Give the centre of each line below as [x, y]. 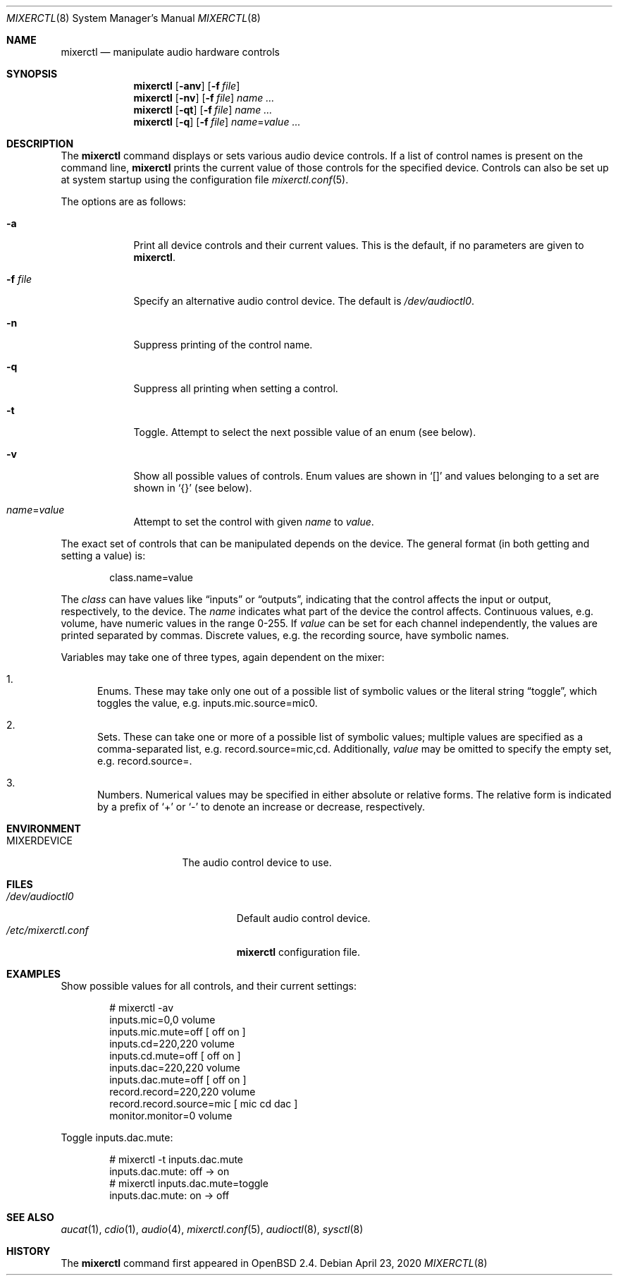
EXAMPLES [33, 974]
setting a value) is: [103, 555]
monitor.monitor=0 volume [171, 1116]
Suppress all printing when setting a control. [236, 388]
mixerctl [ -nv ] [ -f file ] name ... [204, 98]
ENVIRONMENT [44, 828]
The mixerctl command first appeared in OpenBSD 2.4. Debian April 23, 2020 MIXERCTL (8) [274, 1263]
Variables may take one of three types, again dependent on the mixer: [223, 657]
